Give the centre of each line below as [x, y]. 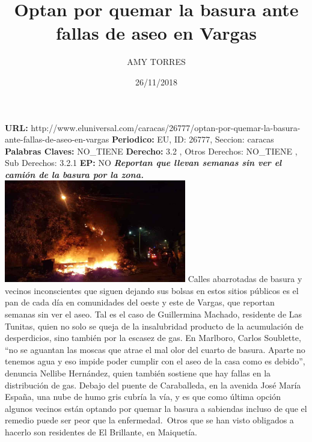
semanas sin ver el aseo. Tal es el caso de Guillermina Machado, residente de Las [154, 314]
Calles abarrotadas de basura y [245, 279]
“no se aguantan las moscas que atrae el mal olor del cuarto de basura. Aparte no [155, 349]
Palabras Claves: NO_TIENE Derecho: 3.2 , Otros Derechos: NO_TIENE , [151, 151]
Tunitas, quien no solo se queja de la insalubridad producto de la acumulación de [154, 326]
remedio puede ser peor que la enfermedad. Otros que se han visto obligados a [149, 420]
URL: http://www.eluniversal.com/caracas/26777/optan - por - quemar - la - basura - [153, 127]
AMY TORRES [156, 62]
